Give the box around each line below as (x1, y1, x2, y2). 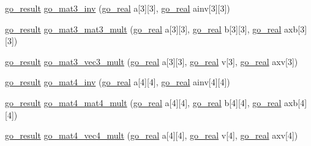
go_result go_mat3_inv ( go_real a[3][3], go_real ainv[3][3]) (5, 2, 230, 14)
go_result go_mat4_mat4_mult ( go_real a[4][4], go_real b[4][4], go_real (5, 96, 282, 109)
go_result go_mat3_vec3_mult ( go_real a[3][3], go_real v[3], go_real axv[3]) (5, 55, 298, 67)
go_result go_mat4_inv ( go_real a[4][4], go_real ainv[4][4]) (5, 75, 230, 88)
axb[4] (284, 96, 307, 109)
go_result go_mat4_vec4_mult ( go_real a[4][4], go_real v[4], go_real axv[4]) (5, 129, 298, 142)
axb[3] (284, 22, 307, 35)
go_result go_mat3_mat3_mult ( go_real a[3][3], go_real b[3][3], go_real (5, 22, 282, 35)
